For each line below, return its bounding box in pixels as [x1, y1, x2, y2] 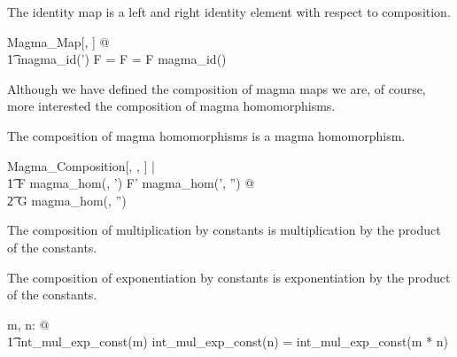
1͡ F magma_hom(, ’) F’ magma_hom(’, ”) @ [7, 174, 255, 192]
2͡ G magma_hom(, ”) [7, 190, 127, 209]
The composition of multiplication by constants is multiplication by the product [7, 221, 441, 239]
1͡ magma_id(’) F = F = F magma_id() [7, 50, 227, 68]
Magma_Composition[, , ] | [7, 156, 155, 175]
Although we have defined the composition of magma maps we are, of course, [7, 79, 426, 97]
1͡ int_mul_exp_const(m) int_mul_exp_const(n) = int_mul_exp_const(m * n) [7, 332, 449, 351]
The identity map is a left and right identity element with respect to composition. [7, 3, 451, 20]
